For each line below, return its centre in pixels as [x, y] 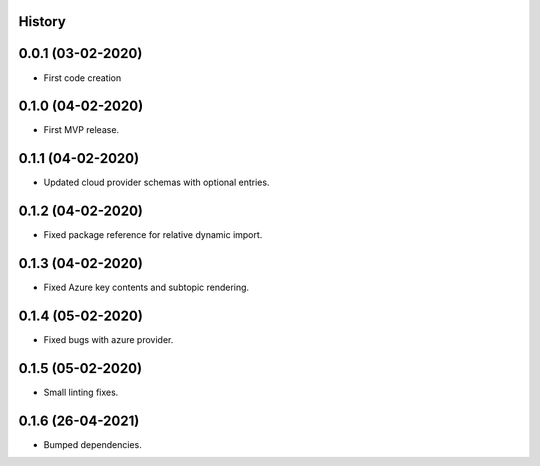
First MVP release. [81, 130]
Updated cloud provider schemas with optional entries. [156, 182]
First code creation [82, 77]
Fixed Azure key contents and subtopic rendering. [146, 287]
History [42, 21]
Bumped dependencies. [92, 444]
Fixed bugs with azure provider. [108, 340]
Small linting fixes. [81, 392]
